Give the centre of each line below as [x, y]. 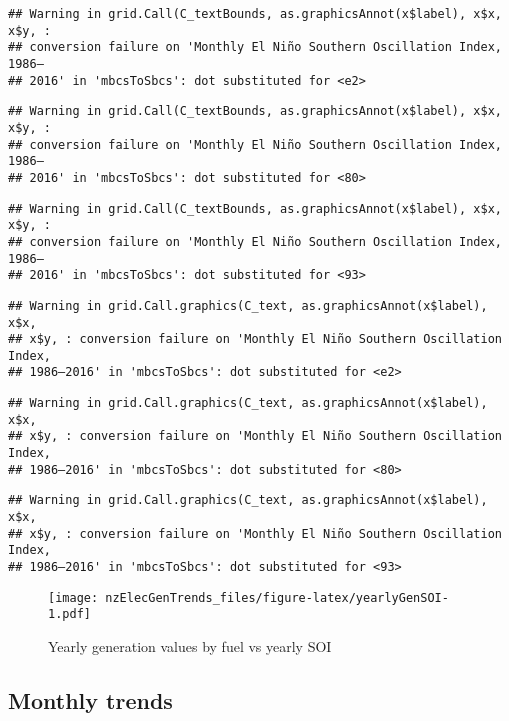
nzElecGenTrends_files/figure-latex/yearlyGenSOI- [277, 597]
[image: [73, 597]
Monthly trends [90, 699]
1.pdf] [69, 614]
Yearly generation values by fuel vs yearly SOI [190, 646]
